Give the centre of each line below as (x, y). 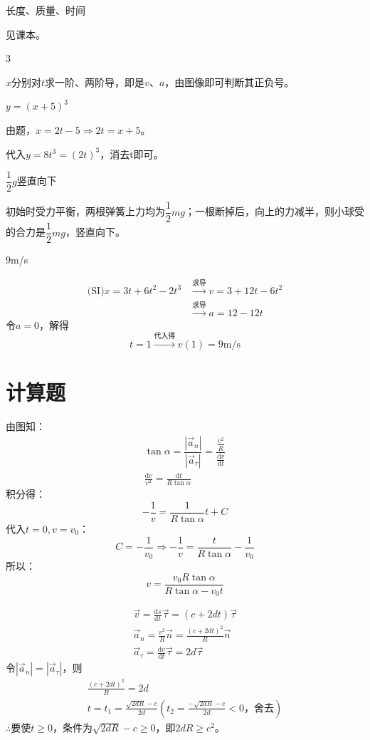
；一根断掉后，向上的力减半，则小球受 (274, 211)
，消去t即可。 (132, 153)
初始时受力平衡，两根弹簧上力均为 (85, 211)
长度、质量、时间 (46, 10)
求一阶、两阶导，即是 (95, 82)
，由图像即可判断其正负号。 (229, 82)
